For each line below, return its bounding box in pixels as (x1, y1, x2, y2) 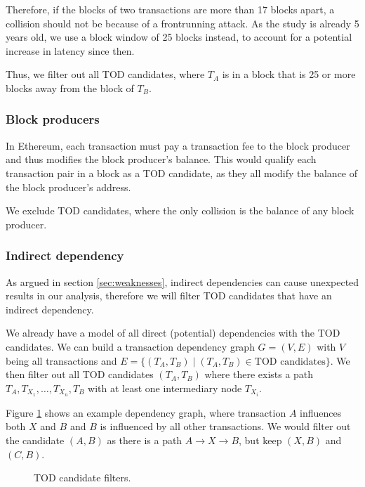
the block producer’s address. (6, 179, 131, 194)
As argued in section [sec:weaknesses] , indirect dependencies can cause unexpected (6, 274, 359, 289)
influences (300, 405, 342, 420)
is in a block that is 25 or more (222, 67, 356, 82)
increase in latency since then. (6, 43, 135, 58)
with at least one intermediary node (88, 380, 242, 395)
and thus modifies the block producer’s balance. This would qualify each (6, 152, 317, 167)
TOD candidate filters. (34, 470, 131, 485)
